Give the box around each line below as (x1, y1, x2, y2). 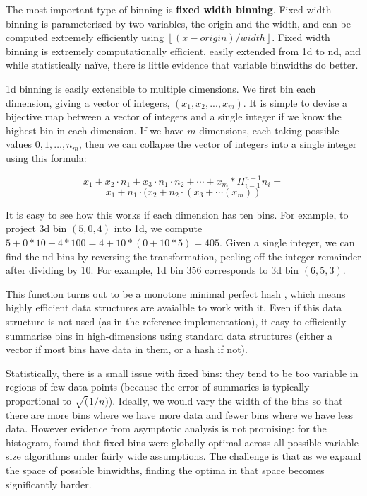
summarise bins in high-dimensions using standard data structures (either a (6, 328, 332, 342)
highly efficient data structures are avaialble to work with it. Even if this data (6, 300, 342, 315)
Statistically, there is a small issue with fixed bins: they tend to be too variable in (6, 365, 359, 380)
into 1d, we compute (114, 221, 203, 236)
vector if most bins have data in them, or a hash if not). (6, 342, 248, 357)
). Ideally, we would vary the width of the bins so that (108, 393, 343, 408)
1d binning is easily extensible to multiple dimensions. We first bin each (6, 81, 316, 96)
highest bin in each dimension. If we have (6, 122, 184, 137)
